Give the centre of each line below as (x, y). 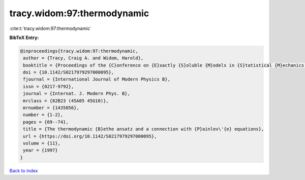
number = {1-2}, (43, 115)
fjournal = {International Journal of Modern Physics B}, (97, 79)
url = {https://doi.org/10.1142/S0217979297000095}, (90, 136)
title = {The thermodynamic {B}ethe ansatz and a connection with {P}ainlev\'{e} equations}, (144, 129)
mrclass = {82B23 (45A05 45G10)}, (66, 101)
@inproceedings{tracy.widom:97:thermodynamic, (79, 51)
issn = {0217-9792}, (49, 86)
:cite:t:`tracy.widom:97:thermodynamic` (50, 28)
